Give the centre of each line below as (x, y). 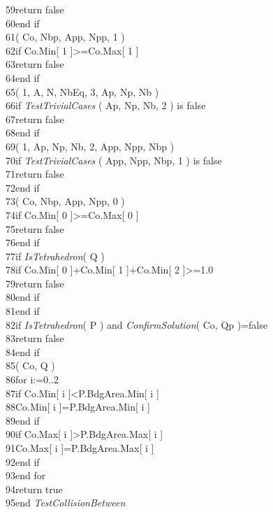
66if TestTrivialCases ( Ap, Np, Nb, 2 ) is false (106, 105)
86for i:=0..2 (32, 379)
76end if (23, 242)
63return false (35, 64)
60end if (23, 23)
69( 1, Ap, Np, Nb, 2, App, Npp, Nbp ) (90, 146)
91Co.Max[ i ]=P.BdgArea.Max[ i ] (80, 448)
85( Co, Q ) (30, 365)
